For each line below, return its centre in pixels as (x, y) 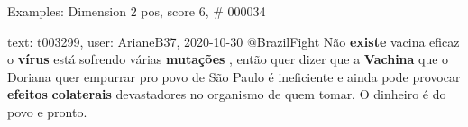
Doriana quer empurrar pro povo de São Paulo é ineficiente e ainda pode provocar (234, 76)
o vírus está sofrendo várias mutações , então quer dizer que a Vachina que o (228, 59)
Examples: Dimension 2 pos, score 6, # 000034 (137, 11)
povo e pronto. (47, 111)
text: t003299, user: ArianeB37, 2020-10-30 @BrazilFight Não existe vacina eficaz (234, 41)
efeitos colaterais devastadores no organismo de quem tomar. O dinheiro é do (227, 94)
